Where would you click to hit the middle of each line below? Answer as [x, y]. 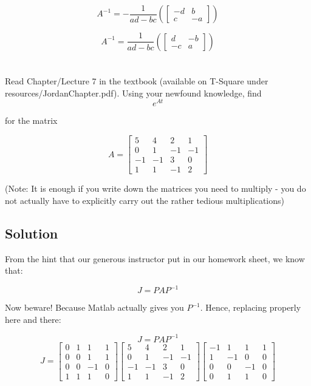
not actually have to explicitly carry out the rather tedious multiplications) [145, 200]
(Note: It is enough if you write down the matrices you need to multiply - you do [155, 188]
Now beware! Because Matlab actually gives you [94, 307]
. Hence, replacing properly [251, 307]
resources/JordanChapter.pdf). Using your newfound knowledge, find [133, 93]
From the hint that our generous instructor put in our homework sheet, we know [155, 258]
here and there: [33, 319]
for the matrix [31, 120]
